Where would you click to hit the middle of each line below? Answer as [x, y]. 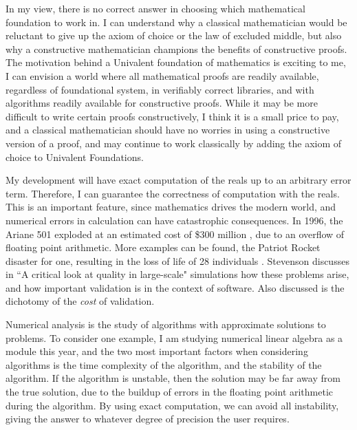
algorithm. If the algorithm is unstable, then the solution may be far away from [173, 378]
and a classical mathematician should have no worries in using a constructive [168, 130]
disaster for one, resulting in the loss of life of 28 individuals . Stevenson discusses [177, 260]
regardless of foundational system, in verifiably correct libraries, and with [160, 89]
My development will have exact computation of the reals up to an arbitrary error [178, 180]
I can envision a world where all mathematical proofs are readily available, [162, 75]
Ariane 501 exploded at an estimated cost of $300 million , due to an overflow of [175, 234]
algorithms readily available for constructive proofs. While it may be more [162, 103]
